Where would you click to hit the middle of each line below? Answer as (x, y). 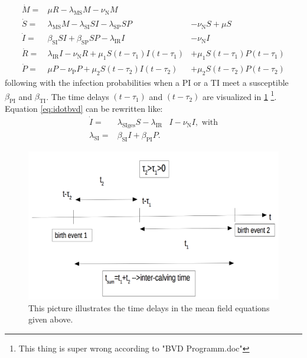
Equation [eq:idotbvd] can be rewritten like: (84, 109)
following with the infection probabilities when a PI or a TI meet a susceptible (147, 83)
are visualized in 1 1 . (239, 95)
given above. (51, 319)
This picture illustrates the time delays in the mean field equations (149, 307)
